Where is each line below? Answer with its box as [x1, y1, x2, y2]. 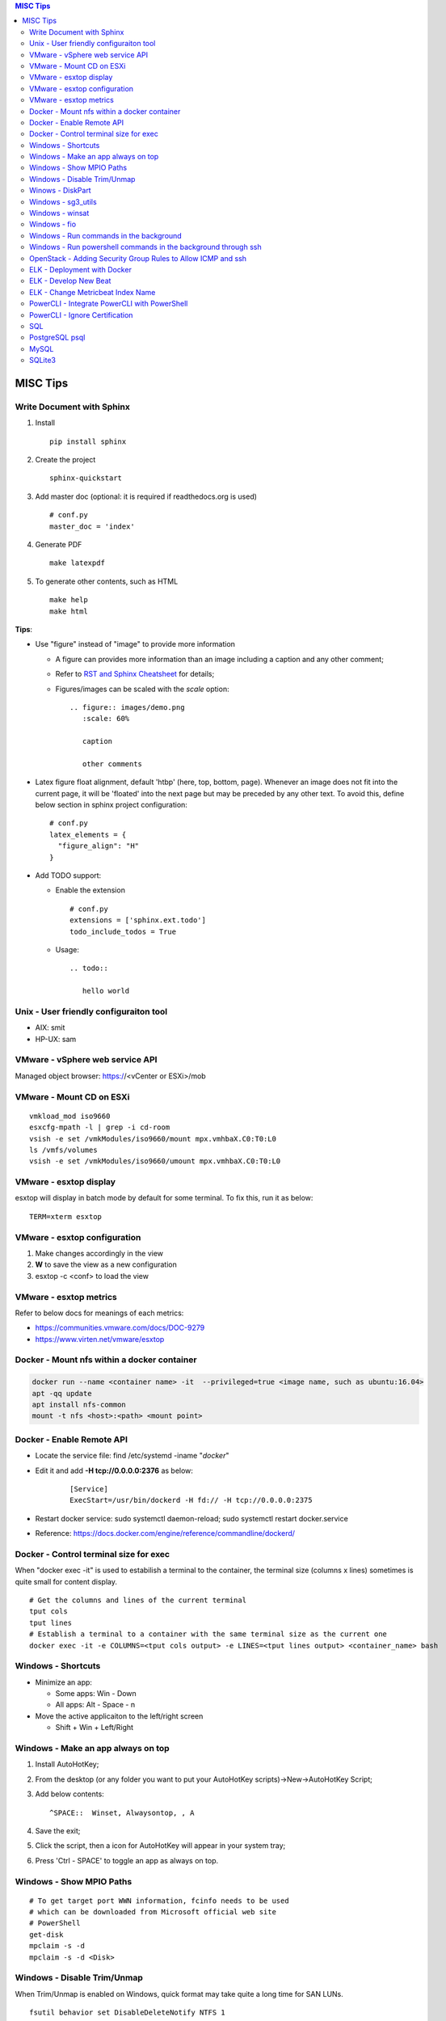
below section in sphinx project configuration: [35, 800, 187, 810]
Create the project [35, 455, 96, 465]
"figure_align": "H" [57, 842, 140, 850]
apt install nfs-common [32, 1400, 127, 1409]
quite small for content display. [15, 1576, 117, 1586]
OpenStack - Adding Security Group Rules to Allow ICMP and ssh [29, 253, 246, 263]
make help [49, 595, 88, 605]
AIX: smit [35, 1023, 65, 1032]
